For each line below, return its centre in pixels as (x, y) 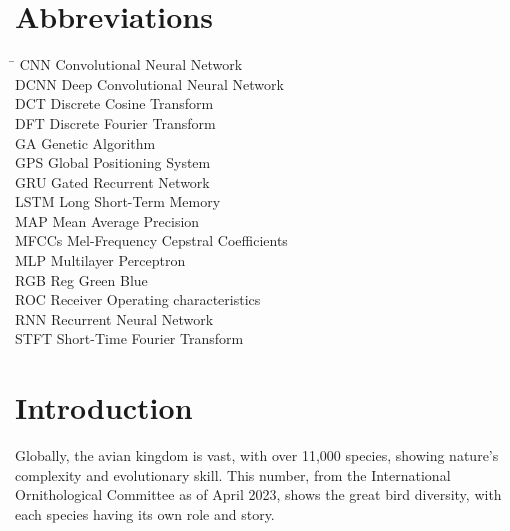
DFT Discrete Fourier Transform (115, 122)
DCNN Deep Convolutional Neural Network (149, 83)
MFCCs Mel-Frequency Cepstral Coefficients (151, 240)
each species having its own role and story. (145, 513)
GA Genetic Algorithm (85, 142)
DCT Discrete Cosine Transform (114, 103)
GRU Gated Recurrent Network (112, 181)
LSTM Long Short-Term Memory (118, 201)
